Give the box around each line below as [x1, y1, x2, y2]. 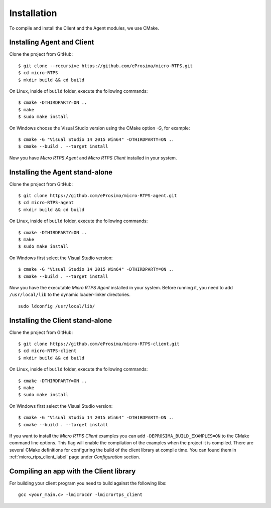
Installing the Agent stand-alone [9, 168, 113, 177]
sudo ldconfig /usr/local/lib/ [18, 303, 95, 309]
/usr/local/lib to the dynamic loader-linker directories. [9, 291, 130, 298]
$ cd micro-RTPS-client [18, 348, 77, 354]
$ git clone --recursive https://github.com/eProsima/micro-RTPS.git [18, 63, 193, 69]
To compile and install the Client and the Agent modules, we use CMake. [9, 25, 159, 31]
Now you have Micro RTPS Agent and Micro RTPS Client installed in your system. [9, 154, 177, 160]
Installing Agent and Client [9, 38, 94, 47]
